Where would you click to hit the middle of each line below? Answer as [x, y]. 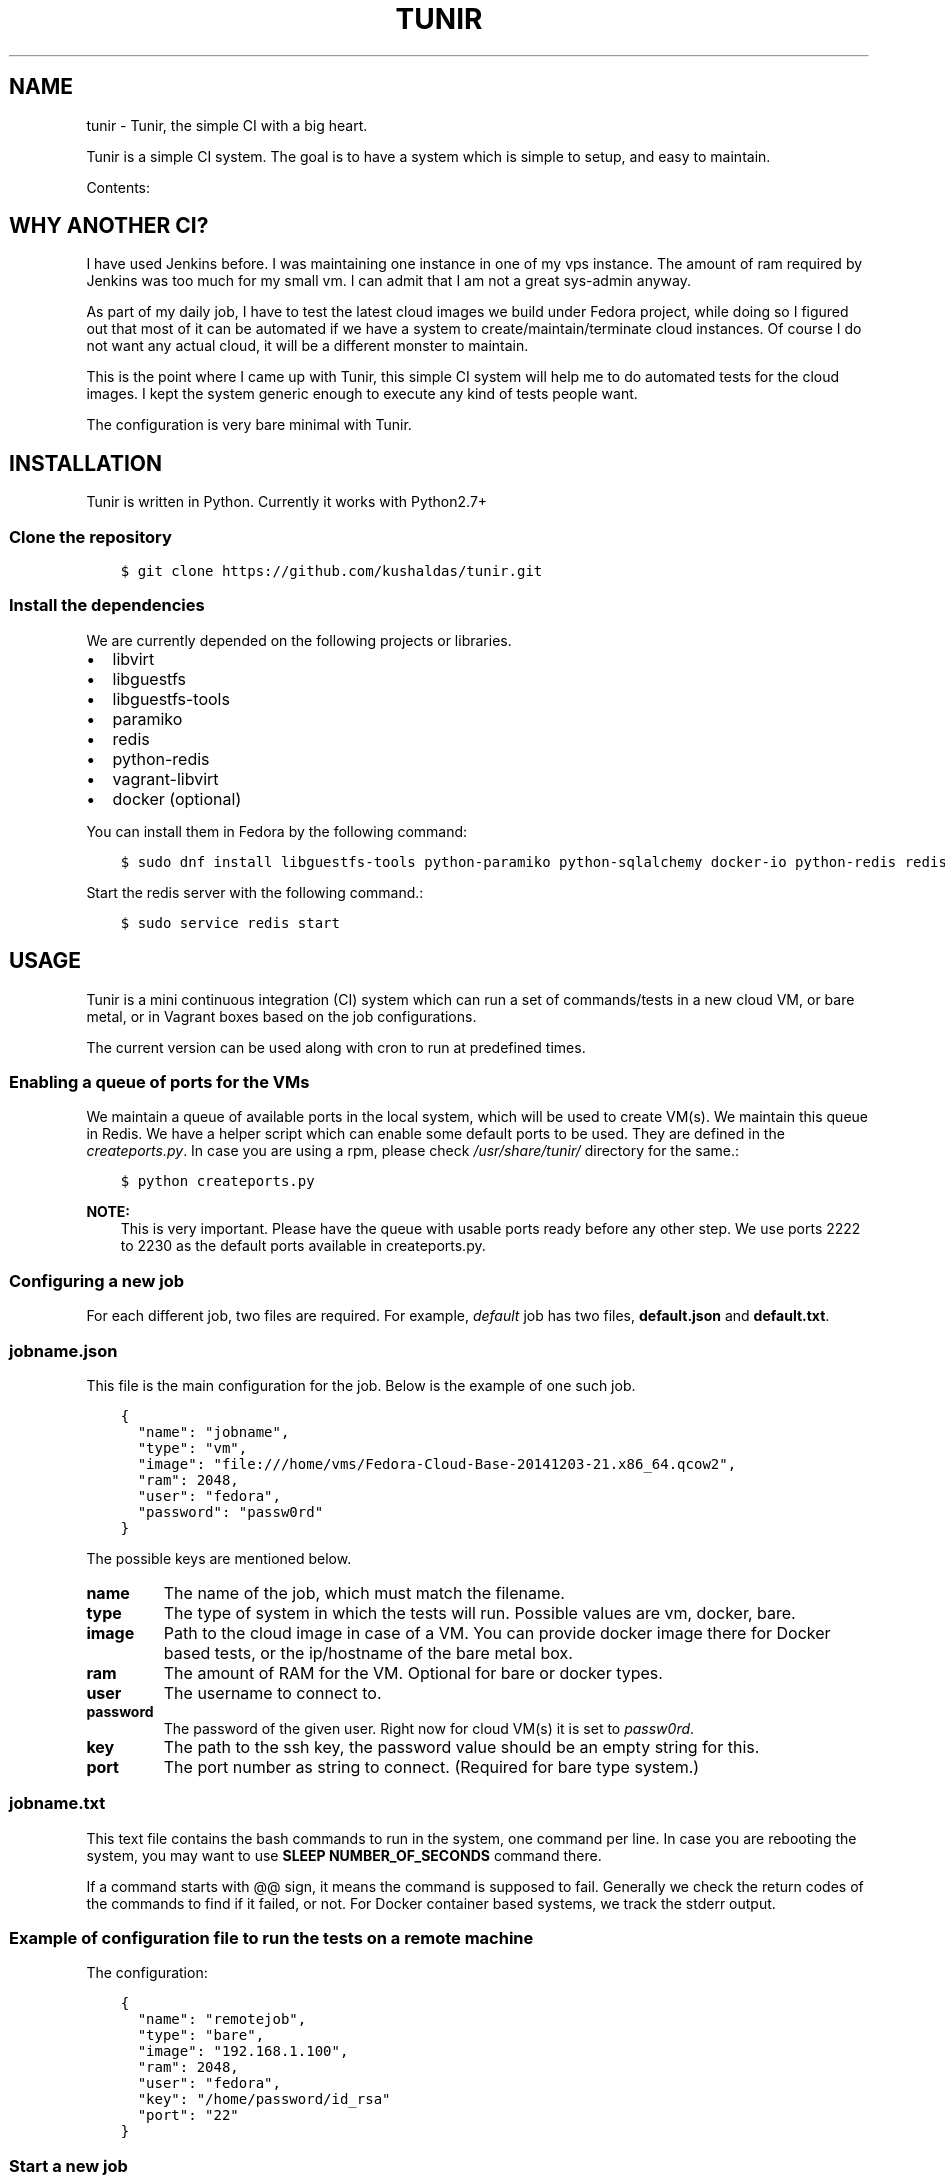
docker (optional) [177, 798]
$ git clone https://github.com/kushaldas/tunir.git [331, 571]
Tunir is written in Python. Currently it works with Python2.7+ [287, 502]
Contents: [118, 187]
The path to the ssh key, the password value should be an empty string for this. [461, 1746]
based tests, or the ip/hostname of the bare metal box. [368, 1652]
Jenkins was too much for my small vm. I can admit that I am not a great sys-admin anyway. [389, 281]
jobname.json [63, 1350]
